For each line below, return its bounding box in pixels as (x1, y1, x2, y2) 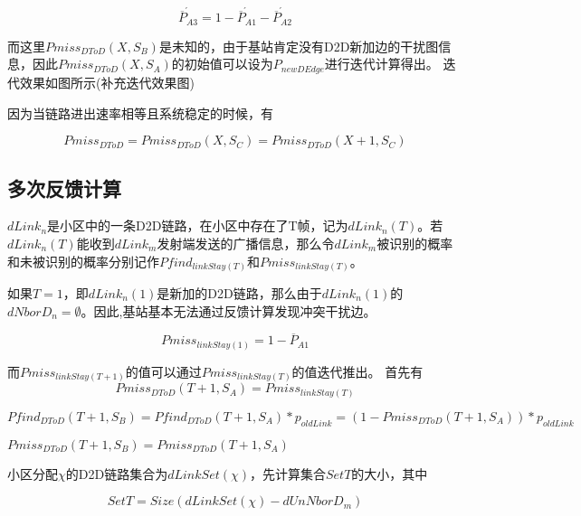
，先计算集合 (249, 464, 326, 483)
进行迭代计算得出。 (324, 54, 439, 73)
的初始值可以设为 (171, 54, 273, 73)
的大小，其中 (351, 464, 428, 483)
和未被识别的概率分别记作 (7, 251, 159, 270)
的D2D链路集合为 (65, 464, 168, 483)
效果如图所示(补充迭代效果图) (19, 72, 195, 91)
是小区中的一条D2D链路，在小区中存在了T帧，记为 (47, 216, 348, 235)
